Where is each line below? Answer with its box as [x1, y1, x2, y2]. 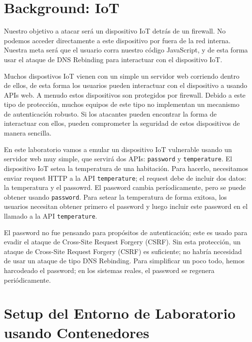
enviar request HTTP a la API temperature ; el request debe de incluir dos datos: [4, 172, 247, 183]
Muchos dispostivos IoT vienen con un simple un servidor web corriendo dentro [4, 70, 239, 81]
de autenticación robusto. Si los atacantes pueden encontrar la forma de [4, 108, 217, 119]
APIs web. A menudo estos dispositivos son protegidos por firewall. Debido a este [4, 89, 246, 100]
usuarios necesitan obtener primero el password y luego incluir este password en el [4, 201, 248, 211]
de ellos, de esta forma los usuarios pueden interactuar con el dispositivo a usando [4, 80, 248, 90]
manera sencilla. [4, 128, 52, 138]
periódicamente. [4, 274, 51, 285]
